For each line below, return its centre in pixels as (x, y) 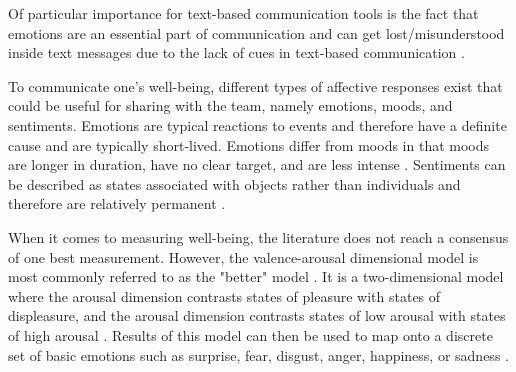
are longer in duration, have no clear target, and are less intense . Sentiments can (257, 164)
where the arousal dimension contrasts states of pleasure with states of (224, 295)
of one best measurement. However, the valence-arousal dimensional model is (243, 256)
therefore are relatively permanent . (117, 203)
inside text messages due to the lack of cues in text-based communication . (236, 52)
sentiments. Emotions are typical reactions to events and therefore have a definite (257, 124)
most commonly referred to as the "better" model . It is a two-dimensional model (256, 276)
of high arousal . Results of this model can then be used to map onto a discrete (250, 334)
